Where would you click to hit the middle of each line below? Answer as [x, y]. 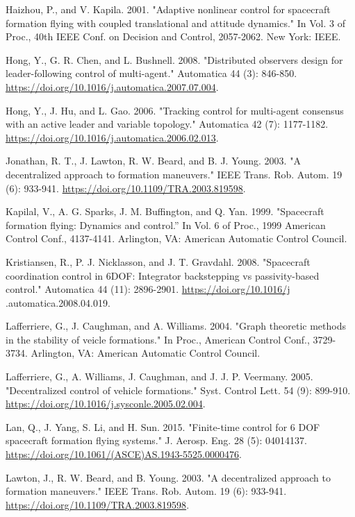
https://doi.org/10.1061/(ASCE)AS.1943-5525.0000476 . [124, 454]
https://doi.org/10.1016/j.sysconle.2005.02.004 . [106, 404]
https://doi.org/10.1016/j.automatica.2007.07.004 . [112, 86]
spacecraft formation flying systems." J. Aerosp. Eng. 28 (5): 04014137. [156, 440]
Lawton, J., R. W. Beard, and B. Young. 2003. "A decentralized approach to [168, 477]
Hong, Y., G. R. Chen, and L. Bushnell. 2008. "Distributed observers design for [174, 59]
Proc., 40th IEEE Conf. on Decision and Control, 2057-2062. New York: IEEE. [173, 36]
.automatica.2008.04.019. [58, 302]
